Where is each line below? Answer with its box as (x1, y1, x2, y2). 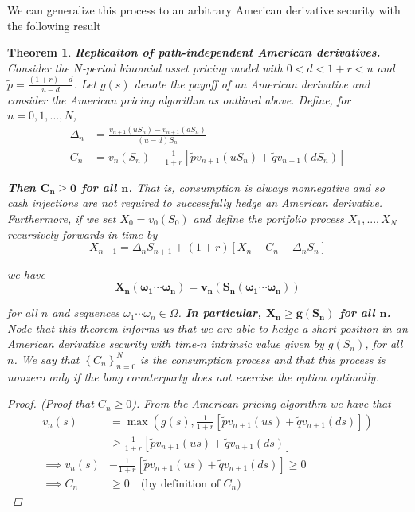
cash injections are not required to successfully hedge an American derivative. (7, 194, 383, 211)
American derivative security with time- (7, 335, 201, 352)
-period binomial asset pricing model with (82, 59, 283, 76)
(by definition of (140, 479, 220, 491)
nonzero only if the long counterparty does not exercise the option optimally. (7, 368, 379, 385)
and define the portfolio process (193, 209, 344, 226)
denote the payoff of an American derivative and (134, 75, 370, 92)
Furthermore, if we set (7, 209, 116, 226)
